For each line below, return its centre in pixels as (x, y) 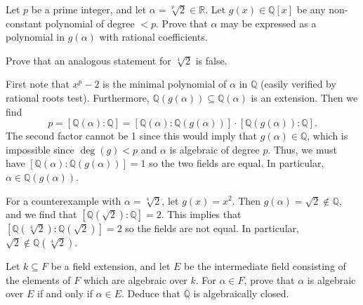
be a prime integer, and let (89, 9)
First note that (38, 84)
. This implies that (201, 214)
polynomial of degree (90, 23)
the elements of (38, 279)
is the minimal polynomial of (165, 84)
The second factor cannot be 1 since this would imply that (132, 136)
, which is (328, 136)
